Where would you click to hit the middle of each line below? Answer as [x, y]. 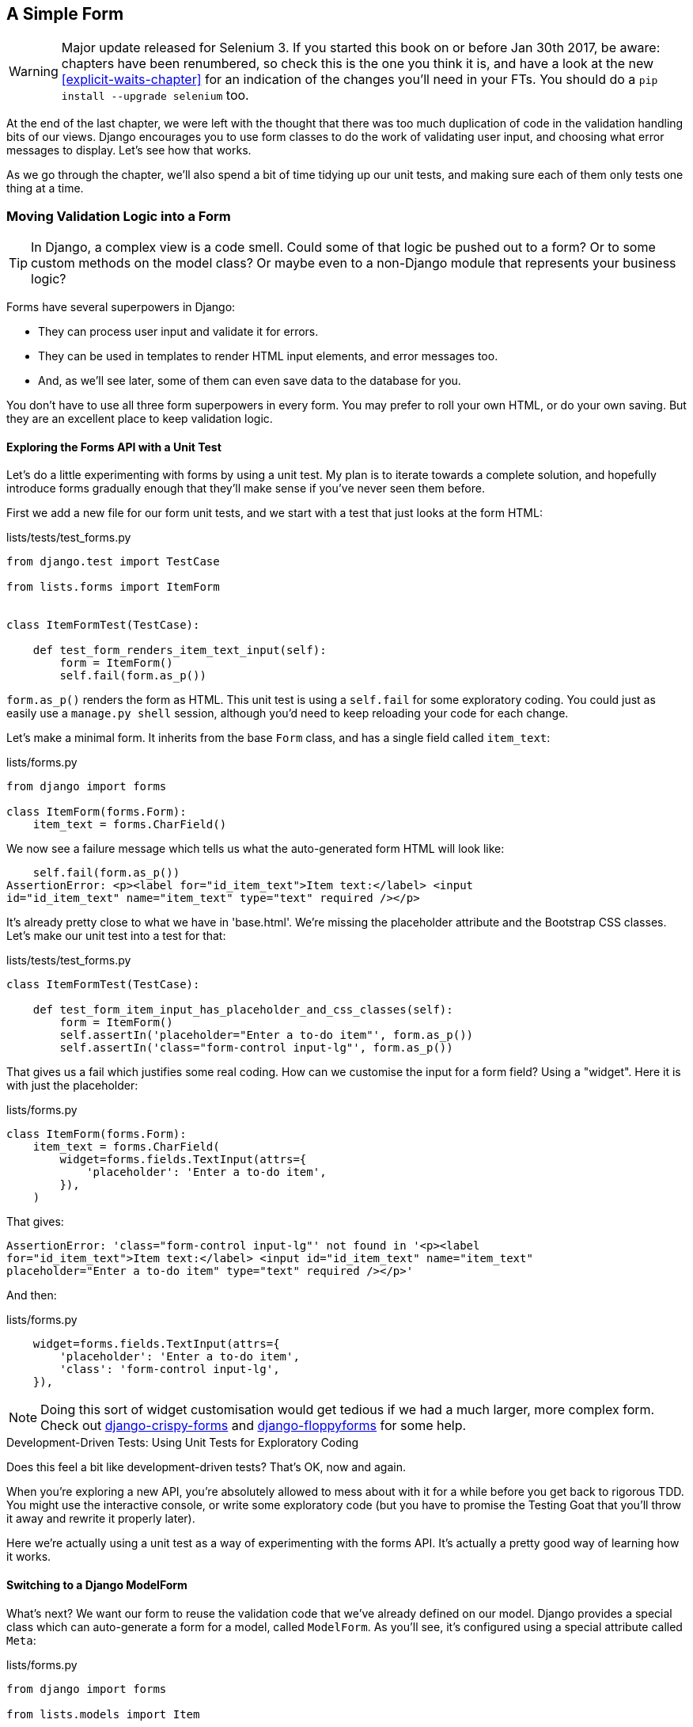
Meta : [21, 1640]
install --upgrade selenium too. [155, 95]
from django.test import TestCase [113, 562]
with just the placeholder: [72, 1086]
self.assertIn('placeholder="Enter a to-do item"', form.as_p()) [267, 1035]
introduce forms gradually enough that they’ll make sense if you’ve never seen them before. [246, 489]
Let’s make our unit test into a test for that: [116, 936]
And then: [32, 1295]
